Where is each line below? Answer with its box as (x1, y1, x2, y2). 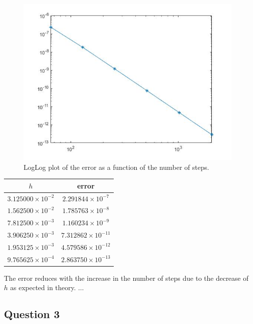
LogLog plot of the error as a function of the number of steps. (24, 162, 209, 172)
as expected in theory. (10, 282, 76, 293)
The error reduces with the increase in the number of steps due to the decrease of (4, 272, 249, 283)
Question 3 (4, 306, 60, 322)
